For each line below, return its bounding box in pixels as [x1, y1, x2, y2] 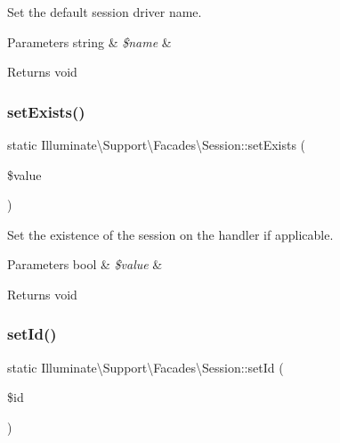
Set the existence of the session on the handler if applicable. [7, 225, 334, 243]
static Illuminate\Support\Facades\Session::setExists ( [7, 135, 306, 153]
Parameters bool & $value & [7, 255, 163, 274]
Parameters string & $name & [7, 32, 172, 51]
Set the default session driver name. [7, 3, 202, 21]
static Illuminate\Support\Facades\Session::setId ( [7, 357, 284, 376]
